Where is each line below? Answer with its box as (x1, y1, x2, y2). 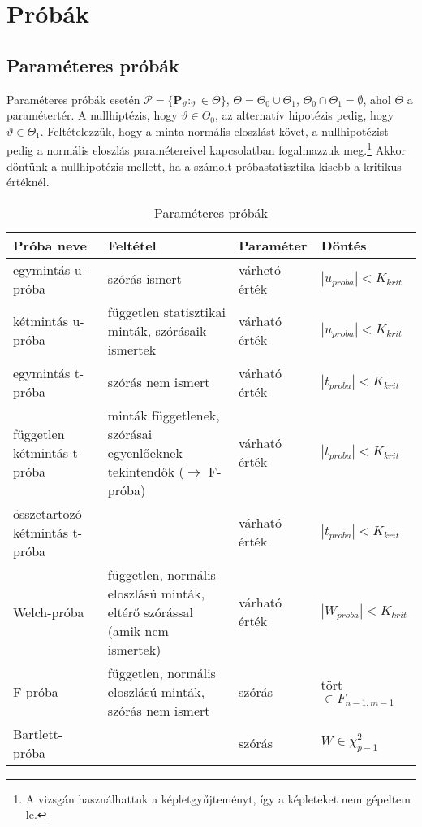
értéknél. (6, 173, 50, 190)
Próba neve (13, 235, 87, 255)
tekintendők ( (107, 461, 184, 481)
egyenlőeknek (107, 442, 183, 462)
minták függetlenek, (107, 405, 220, 424)
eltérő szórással (107, 602, 194, 621)
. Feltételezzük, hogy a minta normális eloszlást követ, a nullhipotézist (40, 122, 389, 139)
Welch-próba (13, 602, 84, 621)
